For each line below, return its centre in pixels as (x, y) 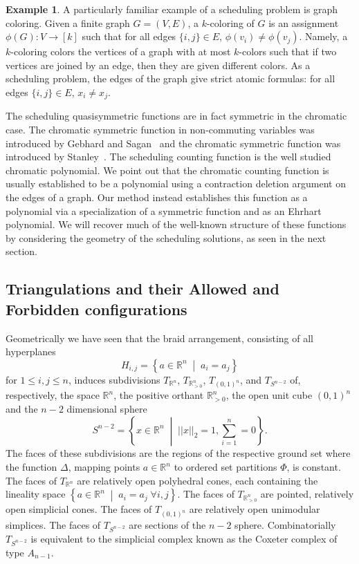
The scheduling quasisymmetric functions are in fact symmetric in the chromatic (176, 116)
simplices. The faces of (53, 525)
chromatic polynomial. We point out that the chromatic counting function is (167, 170)
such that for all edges (129, 36)
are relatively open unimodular (255, 509)
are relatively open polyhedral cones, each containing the (197, 480)
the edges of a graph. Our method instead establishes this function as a (157, 197)
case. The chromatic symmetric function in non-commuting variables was (160, 130)
